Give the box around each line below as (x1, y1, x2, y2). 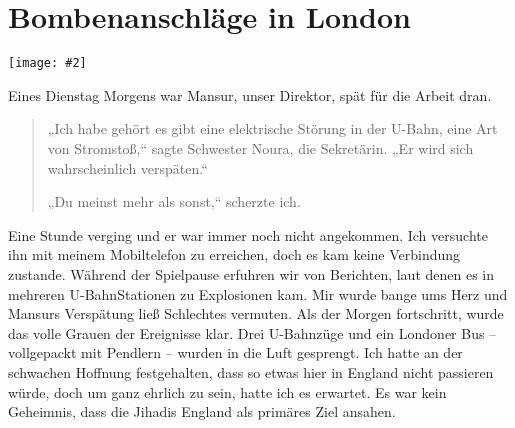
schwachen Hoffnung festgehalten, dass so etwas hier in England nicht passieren (8, 361, 494, 382)
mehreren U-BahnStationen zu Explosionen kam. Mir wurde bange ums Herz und (8, 283, 508, 304)
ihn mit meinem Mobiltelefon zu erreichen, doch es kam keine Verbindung (8, 244, 461, 265)
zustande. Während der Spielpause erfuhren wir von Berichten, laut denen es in (8, 263, 495, 284)
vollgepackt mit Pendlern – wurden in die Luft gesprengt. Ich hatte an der (8, 342, 463, 363)
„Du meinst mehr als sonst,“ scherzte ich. (47, 191, 301, 212)
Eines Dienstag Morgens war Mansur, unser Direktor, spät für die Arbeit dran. (8, 84, 492, 105)
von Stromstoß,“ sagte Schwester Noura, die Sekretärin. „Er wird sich (47, 137, 474, 158)
